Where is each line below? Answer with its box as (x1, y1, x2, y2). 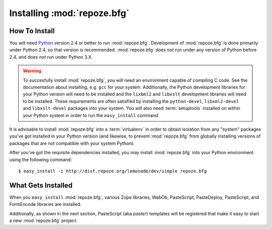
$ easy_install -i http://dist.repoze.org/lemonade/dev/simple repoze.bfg (18, 168, 207, 174)
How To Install (9, 27, 55, 35)
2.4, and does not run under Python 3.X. (9, 54, 93, 60)
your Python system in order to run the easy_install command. (23, 112, 160, 118)
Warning (23, 68, 41, 74)
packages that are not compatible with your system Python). (9, 140, 135, 146)
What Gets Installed (9, 181, 73, 189)
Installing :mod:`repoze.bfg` (9, 8, 129, 19)
